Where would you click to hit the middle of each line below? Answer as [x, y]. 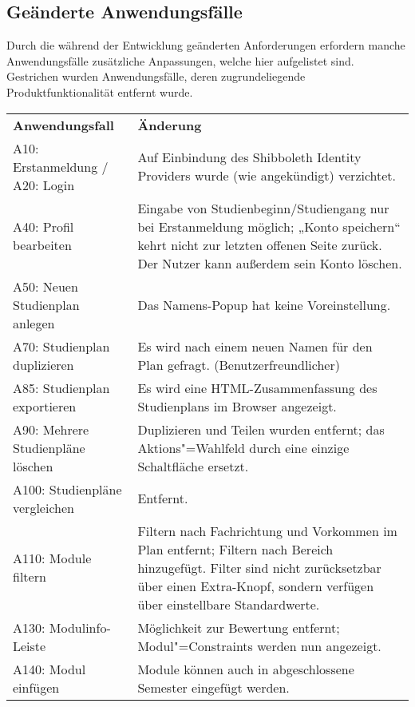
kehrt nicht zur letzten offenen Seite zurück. [260, 244]
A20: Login [44, 185]
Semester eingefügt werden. [213, 687]
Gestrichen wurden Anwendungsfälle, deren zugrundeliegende [156, 76]
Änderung [170, 125]
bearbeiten [42, 244]
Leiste [30, 645]
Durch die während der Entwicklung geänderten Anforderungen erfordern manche [206, 45]
